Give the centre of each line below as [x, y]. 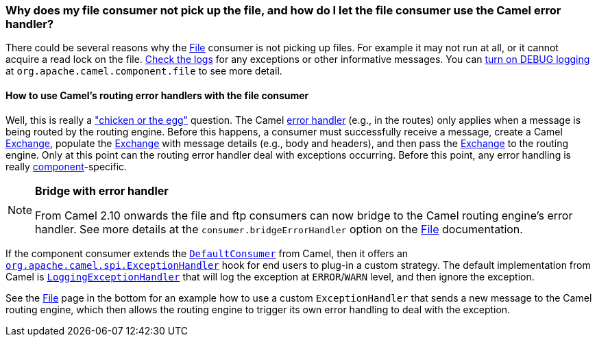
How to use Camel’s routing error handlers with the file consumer [157, 95]
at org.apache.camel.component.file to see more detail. [144, 71]
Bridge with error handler [102, 190]
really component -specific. [66, 166]
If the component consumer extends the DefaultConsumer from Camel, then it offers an [207, 253]
